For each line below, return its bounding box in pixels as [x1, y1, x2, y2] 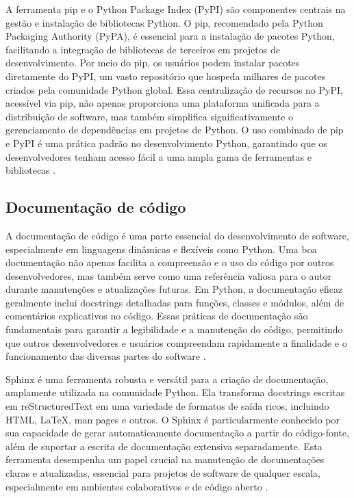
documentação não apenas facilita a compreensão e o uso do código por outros [5, 255, 334, 270]
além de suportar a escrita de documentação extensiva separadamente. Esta [5, 438, 323, 453]
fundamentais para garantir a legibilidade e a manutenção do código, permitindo [5, 322, 343, 337]
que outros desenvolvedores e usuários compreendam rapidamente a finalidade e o [5, 335, 347, 350]
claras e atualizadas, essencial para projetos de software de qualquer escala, [5, 466, 320, 480]
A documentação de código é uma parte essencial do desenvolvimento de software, [5, 228, 349, 242]
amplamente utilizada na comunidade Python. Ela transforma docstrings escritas [5, 385, 345, 399]
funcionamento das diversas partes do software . [5, 349, 206, 363]
